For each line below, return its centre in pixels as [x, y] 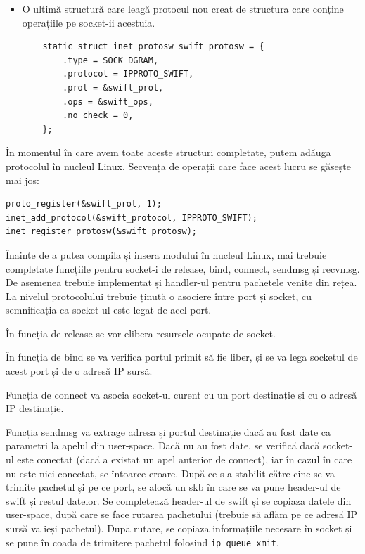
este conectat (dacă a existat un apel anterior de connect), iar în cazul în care [185, 459]
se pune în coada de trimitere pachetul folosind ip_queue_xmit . [142, 542]
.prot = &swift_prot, [113, 88]
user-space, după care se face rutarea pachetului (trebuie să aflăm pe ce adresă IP [182, 514]
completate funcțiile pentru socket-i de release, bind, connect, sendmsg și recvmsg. [183, 268]
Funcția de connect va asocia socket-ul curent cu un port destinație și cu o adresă [181, 394]
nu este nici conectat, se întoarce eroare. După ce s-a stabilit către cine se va [171, 473]
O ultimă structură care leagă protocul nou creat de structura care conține [183, 8]
